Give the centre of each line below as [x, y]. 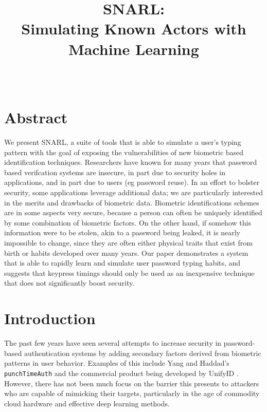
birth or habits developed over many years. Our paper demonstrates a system [126, 252]
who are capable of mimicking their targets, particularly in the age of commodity [132, 393]
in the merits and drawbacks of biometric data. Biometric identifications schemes [132, 202]
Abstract [36, 117]
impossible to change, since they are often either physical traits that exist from [128, 242]
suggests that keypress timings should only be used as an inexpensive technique [129, 273]
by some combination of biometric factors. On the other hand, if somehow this [128, 222]
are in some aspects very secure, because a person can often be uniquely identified [133, 212]
